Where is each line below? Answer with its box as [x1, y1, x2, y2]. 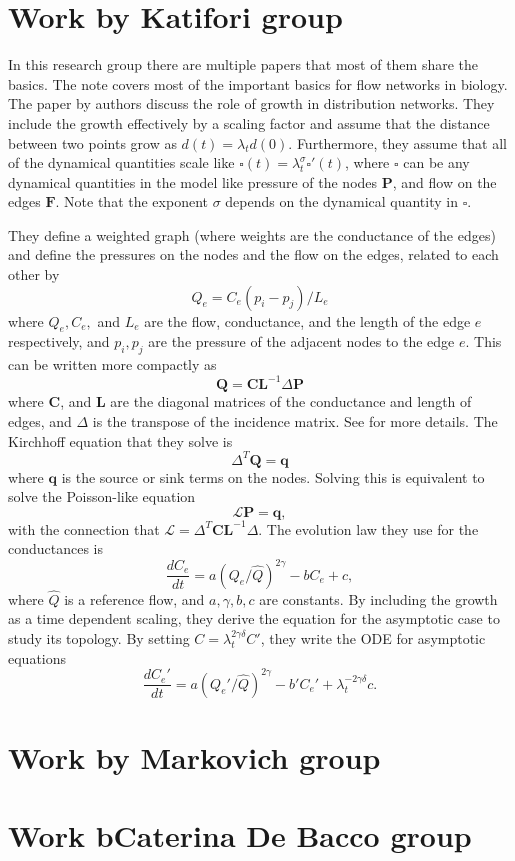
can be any [403, 152, 470, 173]
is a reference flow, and [64, 588, 205, 609]
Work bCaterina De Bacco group [8, 815, 472, 856]
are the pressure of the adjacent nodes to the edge [148, 331, 455, 352]
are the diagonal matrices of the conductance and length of [110, 391, 472, 412]
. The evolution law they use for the [258, 518, 479, 539]
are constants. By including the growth [259, 588, 498, 609]
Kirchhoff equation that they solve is [8, 430, 233, 451]
